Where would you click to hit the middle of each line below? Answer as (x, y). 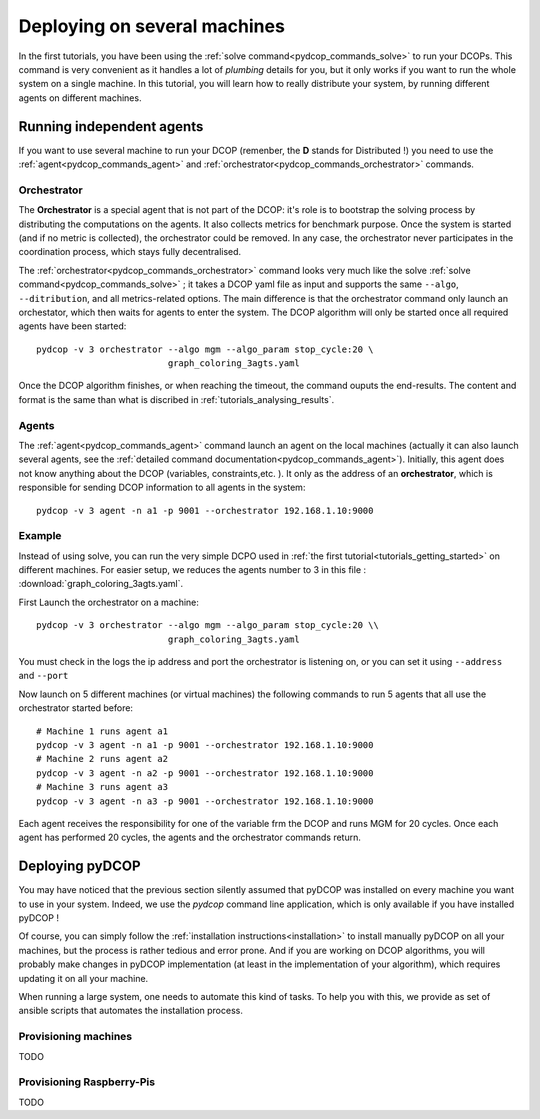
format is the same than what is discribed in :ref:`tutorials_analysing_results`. (176, 399)
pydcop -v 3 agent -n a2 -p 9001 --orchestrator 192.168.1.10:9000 (205, 773)
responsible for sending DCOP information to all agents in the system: (162, 487)
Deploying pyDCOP (79, 866)
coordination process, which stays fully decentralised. (130, 252)
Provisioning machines (75, 1037)
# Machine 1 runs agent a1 (102, 731)
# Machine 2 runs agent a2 (102, 759)
